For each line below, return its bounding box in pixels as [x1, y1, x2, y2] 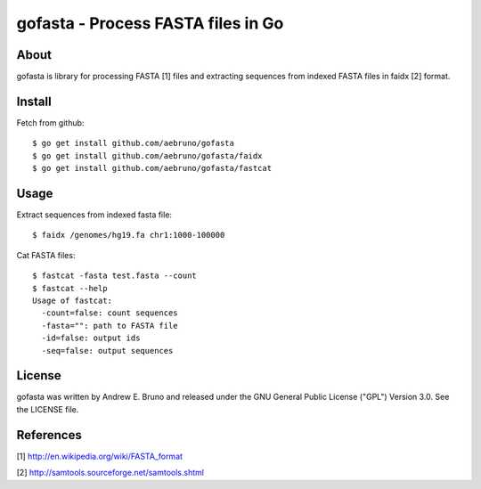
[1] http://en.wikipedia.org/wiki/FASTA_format [16, 451, 183, 461]
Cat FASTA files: [16, 249, 76, 260]
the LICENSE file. [16, 403, 79, 414]
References [16, 428, 82, 443]
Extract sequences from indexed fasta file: [16, 209, 173, 220]
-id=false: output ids [41, 333, 141, 343]
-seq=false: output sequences [41, 346, 174, 355]
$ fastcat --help [32, 283, 108, 293]
